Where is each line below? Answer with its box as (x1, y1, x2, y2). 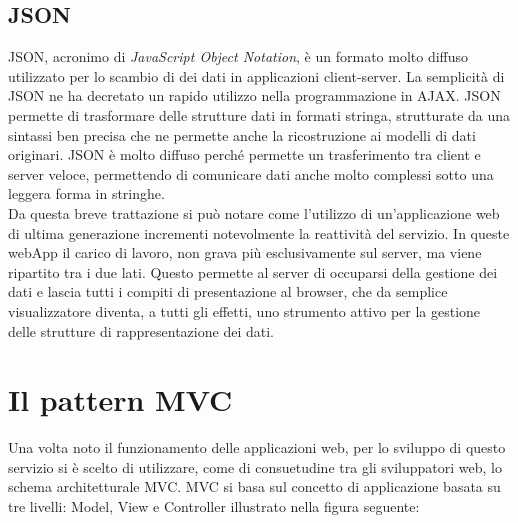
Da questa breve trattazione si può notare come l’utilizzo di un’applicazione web (8, 202, 500, 223)
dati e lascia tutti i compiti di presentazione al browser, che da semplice (8, 281, 448, 302)
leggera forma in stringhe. (8, 183, 165, 204)
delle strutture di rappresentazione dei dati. (8, 320, 274, 341)
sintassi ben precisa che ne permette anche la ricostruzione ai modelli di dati (8, 124, 476, 145)
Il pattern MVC (8, 379, 233, 420)
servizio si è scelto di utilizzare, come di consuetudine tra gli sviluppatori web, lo (8, 456, 503, 477)
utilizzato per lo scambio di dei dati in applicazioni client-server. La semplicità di (8, 65, 505, 86)
